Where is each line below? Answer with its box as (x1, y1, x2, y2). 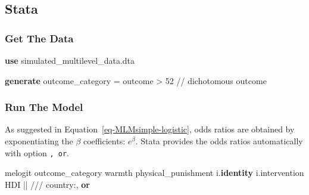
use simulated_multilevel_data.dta (5, 54, 135, 66)
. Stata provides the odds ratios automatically (135, 135, 303, 147)
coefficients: (83, 135, 126, 147)
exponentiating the (5, 135, 73, 147)
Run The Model (5, 100, 83, 114)
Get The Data (5, 30, 74, 45)
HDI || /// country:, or (5, 178, 90, 190)
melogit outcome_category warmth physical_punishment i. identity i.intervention (5, 166, 304, 179)
